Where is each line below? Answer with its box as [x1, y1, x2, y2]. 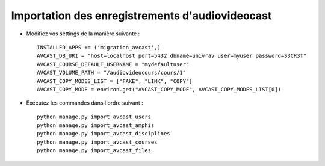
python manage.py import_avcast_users [37, 113, 152, 120]
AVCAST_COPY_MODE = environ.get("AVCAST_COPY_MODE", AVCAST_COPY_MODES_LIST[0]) [37, 86, 282, 93]
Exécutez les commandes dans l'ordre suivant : [26, 99, 144, 106]
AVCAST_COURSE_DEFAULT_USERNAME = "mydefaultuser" [37, 61, 190, 67]
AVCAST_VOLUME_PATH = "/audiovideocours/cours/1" [37, 69, 187, 76]
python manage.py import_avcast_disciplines [37, 130, 171, 137]
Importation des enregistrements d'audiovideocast [11, 9, 272, 22]
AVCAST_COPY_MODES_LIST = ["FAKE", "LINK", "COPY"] [37, 78, 193, 84]
